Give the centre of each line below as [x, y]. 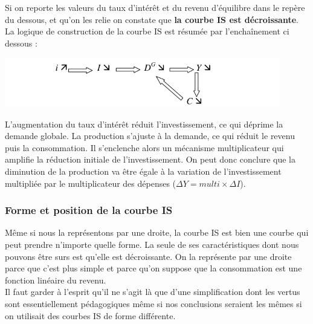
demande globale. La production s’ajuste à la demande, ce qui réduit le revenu [150, 136]
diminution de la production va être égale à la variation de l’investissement [143, 171]
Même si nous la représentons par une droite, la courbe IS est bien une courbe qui [157, 232]
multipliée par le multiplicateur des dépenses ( [91, 183]
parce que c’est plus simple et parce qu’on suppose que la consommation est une [153, 268]
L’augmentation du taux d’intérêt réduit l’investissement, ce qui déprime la [144, 124]
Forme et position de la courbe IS [89, 210]
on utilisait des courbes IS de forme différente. [90, 315]
